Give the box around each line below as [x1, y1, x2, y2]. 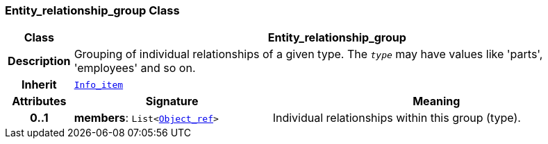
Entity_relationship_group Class [5, 3, 180, 17]
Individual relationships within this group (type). [272, 111, 521, 125]
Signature [145, 94, 199, 109]
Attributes [12, 94, 67, 109]
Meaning [413, 94, 460, 109]
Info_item [74, 79, 124, 90]
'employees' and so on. [74, 61, 196, 75]
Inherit [21, 78, 57, 92]
